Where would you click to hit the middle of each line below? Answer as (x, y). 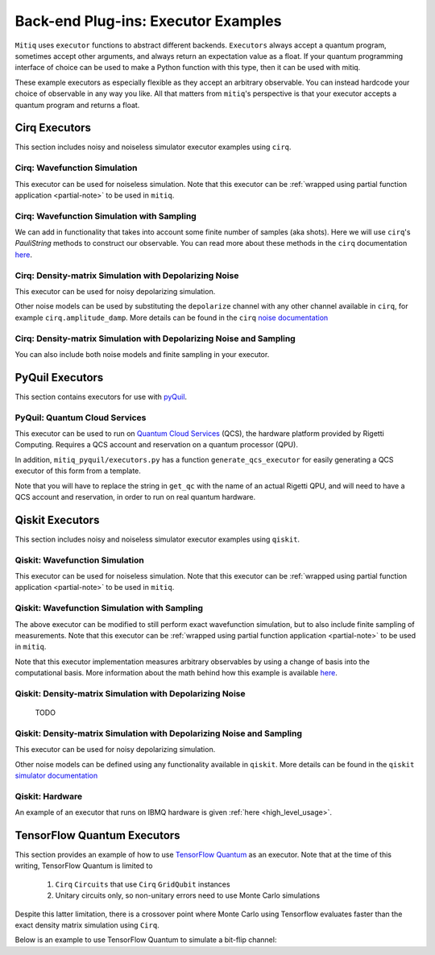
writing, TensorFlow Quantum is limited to (84, 866)
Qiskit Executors (57, 520)
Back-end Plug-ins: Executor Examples (148, 21)
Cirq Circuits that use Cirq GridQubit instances (143, 884)
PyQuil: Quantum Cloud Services (81, 417)
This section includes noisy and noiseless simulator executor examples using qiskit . (157, 539)
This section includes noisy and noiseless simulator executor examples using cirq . (153, 147)
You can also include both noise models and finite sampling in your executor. (142, 354)
